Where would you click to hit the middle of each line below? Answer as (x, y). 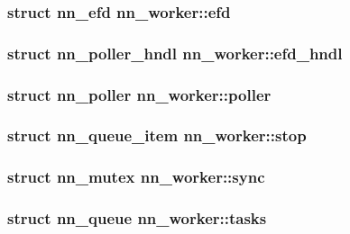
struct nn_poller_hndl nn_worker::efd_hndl (175, 53)
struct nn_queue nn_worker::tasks (137, 218)
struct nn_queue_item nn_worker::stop (157, 135)
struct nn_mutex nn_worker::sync (136, 177)
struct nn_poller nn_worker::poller (139, 94)
